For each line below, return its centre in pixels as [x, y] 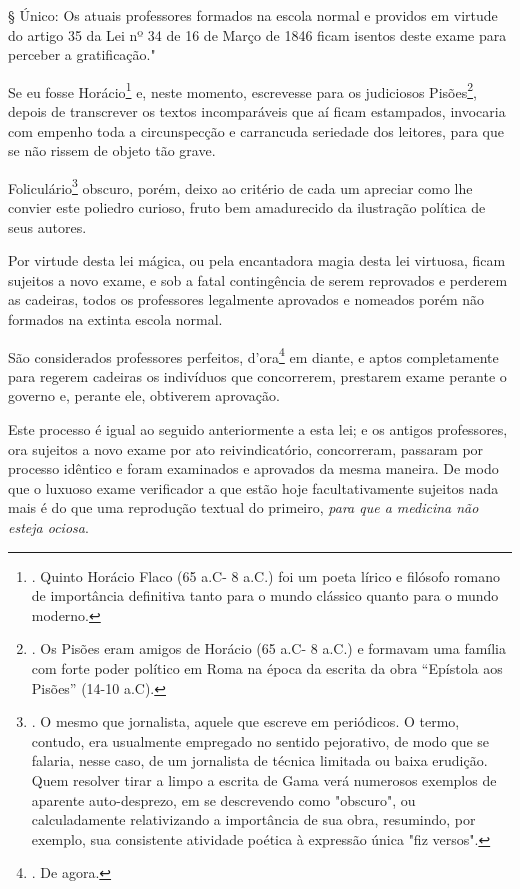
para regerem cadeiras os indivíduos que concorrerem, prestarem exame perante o [257, 375]
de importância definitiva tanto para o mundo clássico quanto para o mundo [265, 595]
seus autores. [47, 226]
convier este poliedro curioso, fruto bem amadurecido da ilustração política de [247, 207]
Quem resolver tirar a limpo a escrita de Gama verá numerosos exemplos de [264, 779]
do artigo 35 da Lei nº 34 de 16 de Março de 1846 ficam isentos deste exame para [257, 34]
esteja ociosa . [48, 527]
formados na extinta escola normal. [115, 319]
